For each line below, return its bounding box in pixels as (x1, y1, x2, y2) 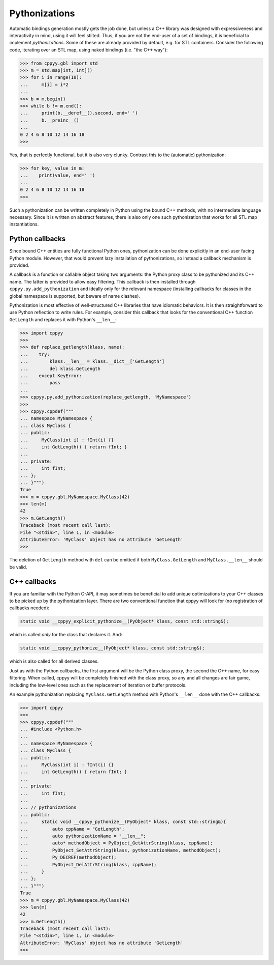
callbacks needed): (9, 605, 50, 611)
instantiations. (9, 221, 39, 228)
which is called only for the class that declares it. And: (9, 632, 122, 638)
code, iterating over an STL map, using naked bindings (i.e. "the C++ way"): (9, 46, 168, 53)
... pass (20, 380, 61, 386)
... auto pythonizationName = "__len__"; (20, 833, 146, 839)
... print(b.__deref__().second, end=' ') (20, 110, 138, 116)
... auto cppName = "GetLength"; (20, 826, 125, 832)
